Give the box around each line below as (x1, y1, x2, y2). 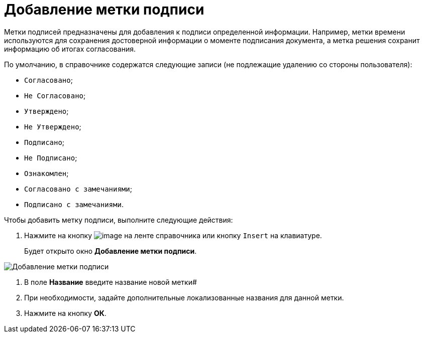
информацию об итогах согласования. (4, 44, 136, 53)
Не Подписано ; (24, 153, 77, 162)
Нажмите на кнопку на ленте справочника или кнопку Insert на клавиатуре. (24, 231, 322, 240)
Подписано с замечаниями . (24, 200, 124, 209)
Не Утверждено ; (24, 122, 81, 131)
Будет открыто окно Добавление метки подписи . (24, 246, 197, 255)
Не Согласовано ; (24, 91, 86, 100)
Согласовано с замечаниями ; (24, 184, 132, 193)
